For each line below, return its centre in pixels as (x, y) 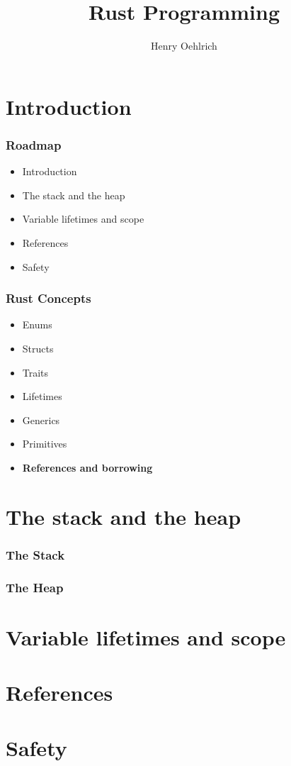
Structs (38, 348)
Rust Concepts (48, 298)
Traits (35, 372)
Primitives (45, 444)
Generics (41, 420)
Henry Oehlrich (184, 46)
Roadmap (34, 144)
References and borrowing (87, 467)
